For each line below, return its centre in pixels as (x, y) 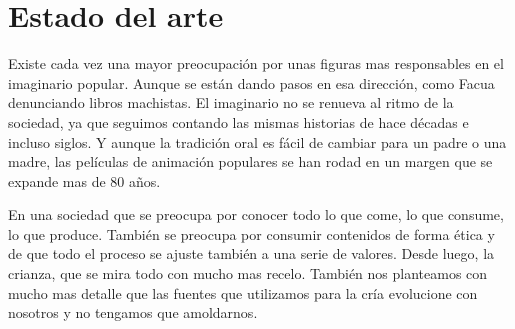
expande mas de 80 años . (84, 180)
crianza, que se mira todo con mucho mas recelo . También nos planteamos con (248, 273)
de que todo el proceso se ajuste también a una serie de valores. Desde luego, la (251, 253)
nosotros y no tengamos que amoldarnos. (133, 312)
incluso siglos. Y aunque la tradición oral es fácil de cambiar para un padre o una (257, 141)
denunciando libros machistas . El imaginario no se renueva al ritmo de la (231, 102)
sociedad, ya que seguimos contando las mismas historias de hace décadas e (238, 121)
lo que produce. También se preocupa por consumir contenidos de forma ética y (251, 233)
